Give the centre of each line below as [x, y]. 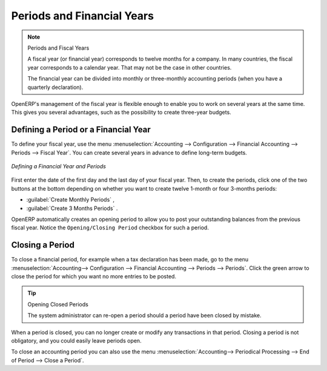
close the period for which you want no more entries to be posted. [94, 276]
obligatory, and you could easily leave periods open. [76, 340]
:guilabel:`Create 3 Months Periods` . [72, 208]
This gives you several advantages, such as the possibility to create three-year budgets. [121, 113]
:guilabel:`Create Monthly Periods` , [71, 200]
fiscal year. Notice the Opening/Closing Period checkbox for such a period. [110, 228]
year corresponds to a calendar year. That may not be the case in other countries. [130, 67]
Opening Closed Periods [58, 304]
